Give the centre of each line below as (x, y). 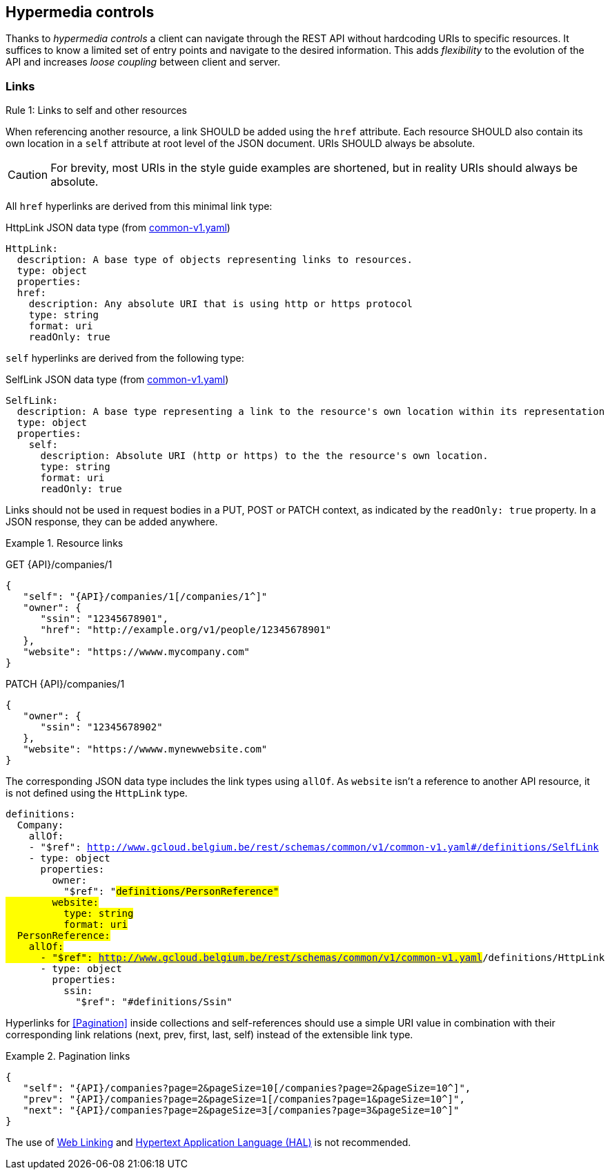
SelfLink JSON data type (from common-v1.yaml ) (117, 380)
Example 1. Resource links (65, 543)
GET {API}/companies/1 (59, 565)
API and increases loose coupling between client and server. (143, 62)
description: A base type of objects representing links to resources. (215, 260)
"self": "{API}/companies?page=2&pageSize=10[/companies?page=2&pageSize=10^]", (247, 1088)
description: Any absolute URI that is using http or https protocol (221, 304)
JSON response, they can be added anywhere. (112, 522)
